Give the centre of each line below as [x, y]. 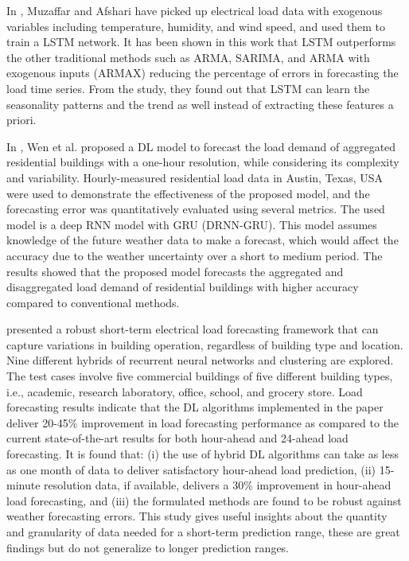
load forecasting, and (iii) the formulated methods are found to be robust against [204, 500]
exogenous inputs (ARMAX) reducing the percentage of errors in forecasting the [203, 73]
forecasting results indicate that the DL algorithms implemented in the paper [195, 407]
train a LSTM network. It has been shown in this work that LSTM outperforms [201, 42]
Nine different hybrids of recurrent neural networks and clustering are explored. [200, 360]
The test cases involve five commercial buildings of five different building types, [200, 376]
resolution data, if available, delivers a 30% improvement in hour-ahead [218, 485]
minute [23, 485]
